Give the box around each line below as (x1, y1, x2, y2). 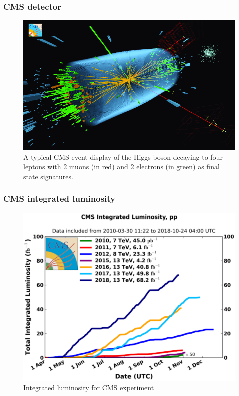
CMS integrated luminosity (3, 192, 116, 205)
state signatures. (23, 171, 73, 181)
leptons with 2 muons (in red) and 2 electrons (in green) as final (23, 161, 220, 172)
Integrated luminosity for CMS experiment (23, 382, 154, 393)
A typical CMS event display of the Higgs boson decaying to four (23, 151, 223, 162)
